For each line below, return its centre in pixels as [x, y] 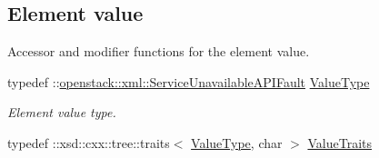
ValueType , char [237, 142]
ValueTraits [339, 142]
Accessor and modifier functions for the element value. [159, 51]
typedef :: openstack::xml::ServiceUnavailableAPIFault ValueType [189, 81]
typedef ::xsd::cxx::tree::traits [89, 142]
